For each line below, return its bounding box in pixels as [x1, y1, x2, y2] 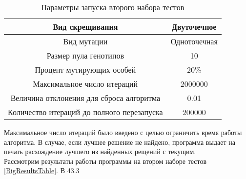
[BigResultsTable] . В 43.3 [4, 165, 80, 176]
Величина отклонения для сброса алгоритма [10, 92, 161, 103]
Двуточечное [172, 21, 217, 32]
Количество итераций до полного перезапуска [8, 106, 163, 118]
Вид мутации [63, 36, 108, 47]
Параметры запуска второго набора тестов [41, 1, 184, 13]
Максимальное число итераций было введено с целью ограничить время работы [4, 127, 242, 137]
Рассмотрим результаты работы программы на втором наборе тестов [4, 156, 207, 166]
